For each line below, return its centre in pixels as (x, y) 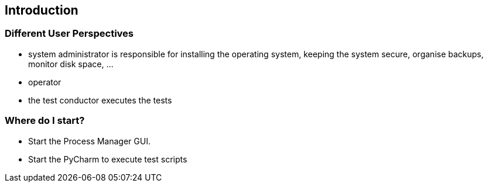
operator (45, 82)
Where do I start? (45, 121)
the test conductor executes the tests (100, 100)
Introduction (42, 10)
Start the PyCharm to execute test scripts (108, 159)
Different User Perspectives (69, 34)
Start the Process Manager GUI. (89, 141)
